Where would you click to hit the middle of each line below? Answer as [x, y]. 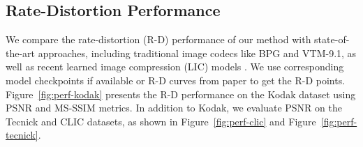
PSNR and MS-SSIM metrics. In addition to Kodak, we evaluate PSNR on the [174, 108]
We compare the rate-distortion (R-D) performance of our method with [158, 39]
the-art [21, 53]
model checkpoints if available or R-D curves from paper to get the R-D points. [176, 80]
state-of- [332, 39]
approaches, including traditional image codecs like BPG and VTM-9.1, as [197, 53]
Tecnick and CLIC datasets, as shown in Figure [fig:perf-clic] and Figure [161, 121]
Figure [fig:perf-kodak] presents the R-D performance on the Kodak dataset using [181, 94]
